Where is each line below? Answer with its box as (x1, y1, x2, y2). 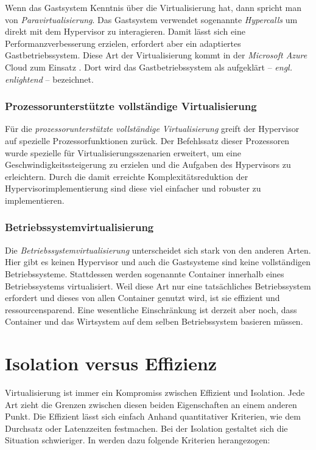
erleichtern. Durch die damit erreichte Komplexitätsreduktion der (5, 170, 248, 182)
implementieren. (5, 193, 65, 206)
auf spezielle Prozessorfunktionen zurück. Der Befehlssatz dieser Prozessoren (5, 134, 290, 147)
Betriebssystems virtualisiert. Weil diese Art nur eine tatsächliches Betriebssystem (5, 279, 311, 292)
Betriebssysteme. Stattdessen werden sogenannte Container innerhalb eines (5, 267, 284, 280)
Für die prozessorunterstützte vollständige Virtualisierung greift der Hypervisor (5, 122, 300, 135)
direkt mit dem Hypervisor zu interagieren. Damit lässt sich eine (5, 25, 246, 38)
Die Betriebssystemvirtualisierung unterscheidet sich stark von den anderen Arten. (5, 243, 311, 256)
